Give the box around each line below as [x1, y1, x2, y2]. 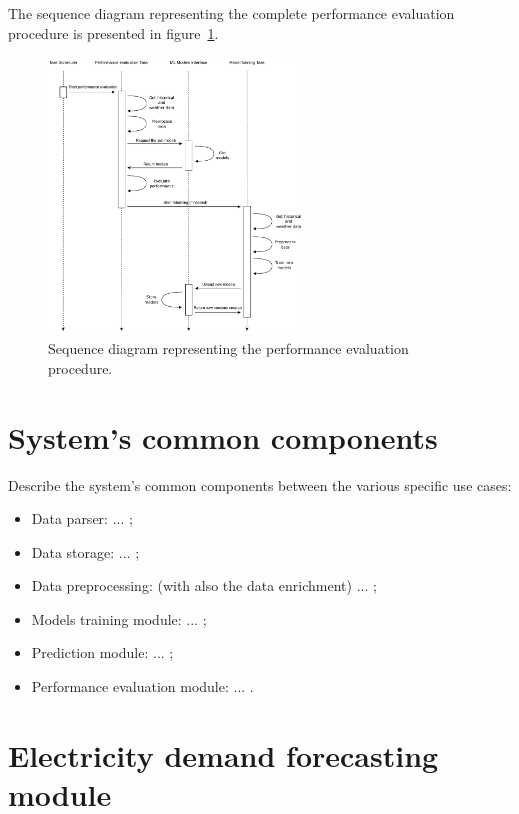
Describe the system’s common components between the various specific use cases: [8, 474, 512, 495]
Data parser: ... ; [31, 508, 133, 529]
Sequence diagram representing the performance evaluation [48, 338, 409, 359]
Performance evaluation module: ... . [31, 676, 254, 697]
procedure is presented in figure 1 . [8, 22, 219, 43]
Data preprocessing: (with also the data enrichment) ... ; [31, 575, 377, 596]
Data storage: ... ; [31, 541, 140, 562]
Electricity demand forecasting [8, 734, 439, 775]
